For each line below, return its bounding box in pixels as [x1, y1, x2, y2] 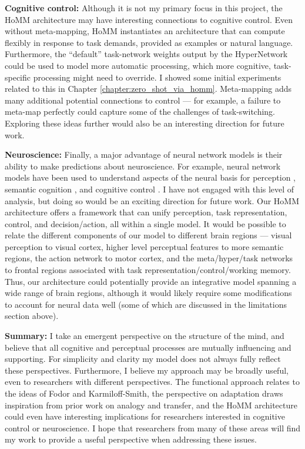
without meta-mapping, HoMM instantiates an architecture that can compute [5, 25, 285, 37]
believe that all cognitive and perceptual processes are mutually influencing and [5, 341, 291, 353]
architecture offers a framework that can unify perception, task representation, [5, 206, 287, 218]
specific [5, 71, 31, 83]
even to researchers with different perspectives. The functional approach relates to [5, 375, 300, 388]
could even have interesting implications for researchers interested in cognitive [5, 410, 285, 423]
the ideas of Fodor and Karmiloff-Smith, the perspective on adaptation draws [5, 387, 283, 399]
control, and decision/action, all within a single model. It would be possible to [5, 217, 286, 230]
